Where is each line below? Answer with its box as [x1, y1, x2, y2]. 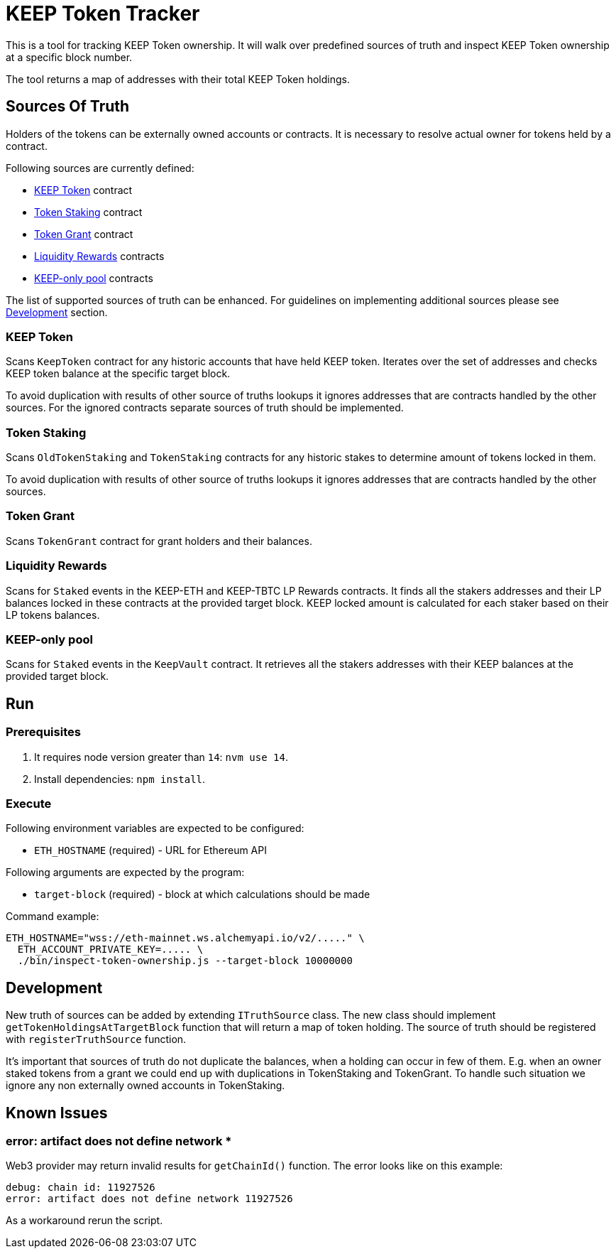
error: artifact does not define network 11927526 [6, 1193, 293, 1205]
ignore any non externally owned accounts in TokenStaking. [6, 1079, 285, 1092]
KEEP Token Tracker [6, 1, 200, 26]
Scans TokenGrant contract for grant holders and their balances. [6, 534, 312, 547]
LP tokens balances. [6, 608, 100, 621]
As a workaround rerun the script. [6, 1214, 163, 1227]
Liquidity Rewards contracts [34, 249, 165, 262]
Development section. [6, 306, 108, 318]
